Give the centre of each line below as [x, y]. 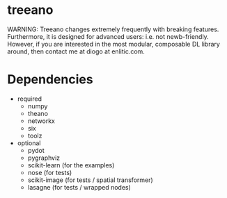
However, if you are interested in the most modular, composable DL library [114, 44]
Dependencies [50, 80]
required [30, 99]
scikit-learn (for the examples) [71, 165]
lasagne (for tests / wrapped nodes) [79, 187]
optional [29, 143]
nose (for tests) [50, 172]
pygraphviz [44, 158]
